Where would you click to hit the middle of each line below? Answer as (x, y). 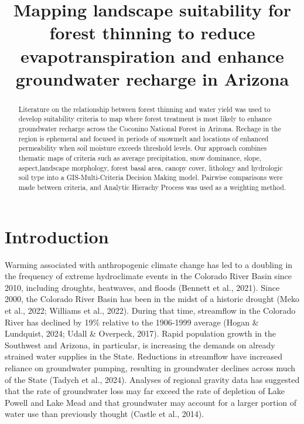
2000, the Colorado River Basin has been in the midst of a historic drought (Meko (152, 299)
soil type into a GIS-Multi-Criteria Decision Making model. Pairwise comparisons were (151, 177)
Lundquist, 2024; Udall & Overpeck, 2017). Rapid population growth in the (141, 333)
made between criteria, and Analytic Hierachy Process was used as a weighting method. (152, 187)
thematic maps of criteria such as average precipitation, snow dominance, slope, (140, 158)
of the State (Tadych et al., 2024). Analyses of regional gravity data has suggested (152, 379)
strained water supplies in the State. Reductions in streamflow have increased (144, 356)
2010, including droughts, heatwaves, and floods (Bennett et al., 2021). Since (142, 287)
